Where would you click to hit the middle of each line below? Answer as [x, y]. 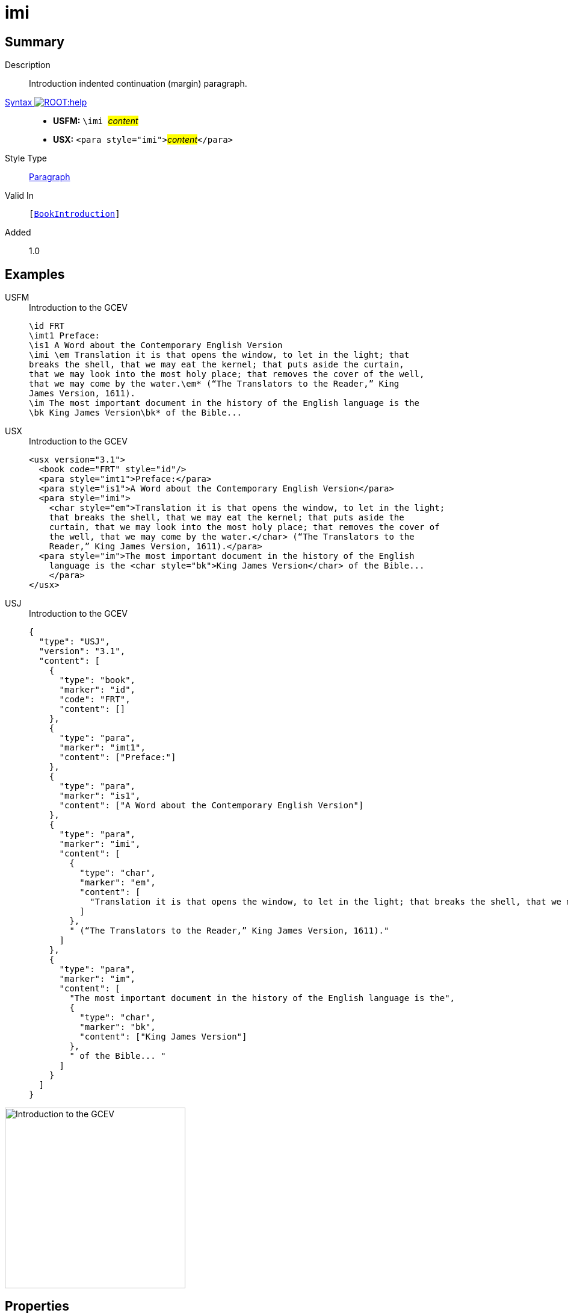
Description [28, 65]
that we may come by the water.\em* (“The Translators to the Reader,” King [214, 384]
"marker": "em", [118, 883]
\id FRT [47, 326]
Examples [35, 274]
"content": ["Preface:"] [118, 757]
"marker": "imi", [100, 844]
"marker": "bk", [118, 1027]
